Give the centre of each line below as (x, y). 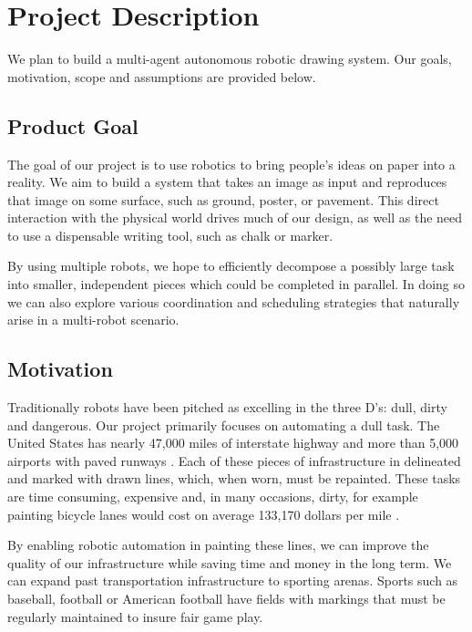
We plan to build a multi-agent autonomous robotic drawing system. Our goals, (230, 59)
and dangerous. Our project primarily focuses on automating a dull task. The (224, 425)
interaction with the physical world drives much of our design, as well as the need (235, 218)
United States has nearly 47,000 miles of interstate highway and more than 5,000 (233, 443)
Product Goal (73, 125)
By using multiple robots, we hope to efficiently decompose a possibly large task (231, 266)
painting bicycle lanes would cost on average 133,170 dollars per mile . (204, 514)
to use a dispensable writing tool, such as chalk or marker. (170, 235)
